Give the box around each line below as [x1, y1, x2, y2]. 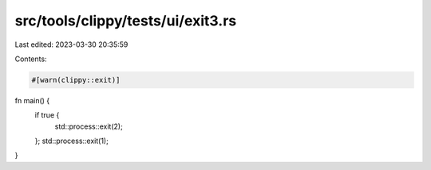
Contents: [14, 54, 47, 64]
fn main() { [14, 95, 50, 105]
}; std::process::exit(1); [34, 136, 109, 146]
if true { [34, 110, 60, 120]
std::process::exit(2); [54, 122, 123, 131]
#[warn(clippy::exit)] [31, 75, 121, 84]
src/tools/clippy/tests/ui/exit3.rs [14, 12, 237, 29]
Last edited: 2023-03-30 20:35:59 [14, 40, 129, 49]
